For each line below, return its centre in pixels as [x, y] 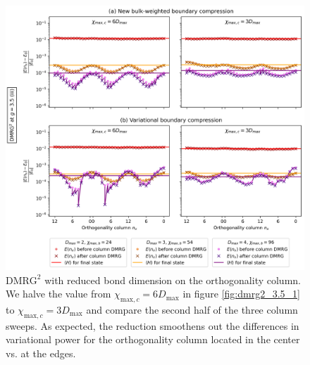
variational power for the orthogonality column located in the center [153, 339]
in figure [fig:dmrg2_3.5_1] [241, 294]
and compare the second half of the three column [192, 309]
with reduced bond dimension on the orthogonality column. [173, 280]
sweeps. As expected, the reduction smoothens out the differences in [153, 325]
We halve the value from [58, 294]
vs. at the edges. [41, 353]
